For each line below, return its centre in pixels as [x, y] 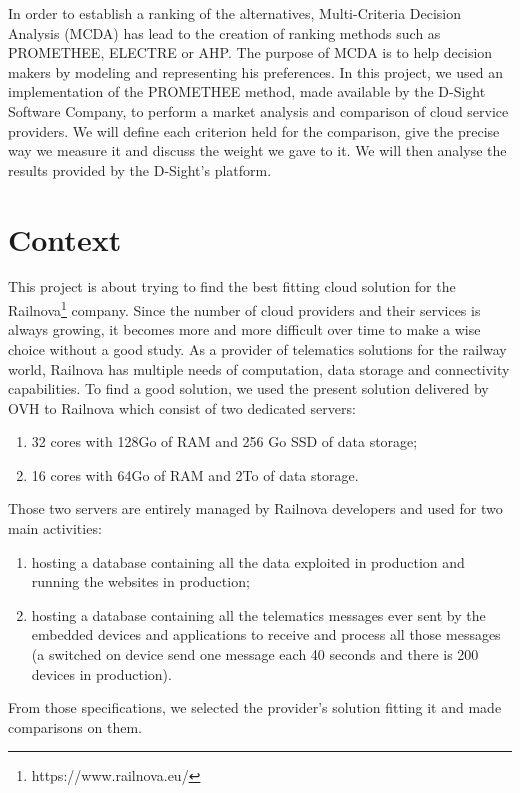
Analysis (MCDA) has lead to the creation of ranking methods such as [224, 32]
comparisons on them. [75, 726]
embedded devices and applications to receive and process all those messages [266, 634]
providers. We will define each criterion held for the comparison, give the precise [254, 130]
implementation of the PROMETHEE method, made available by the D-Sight [247, 91]
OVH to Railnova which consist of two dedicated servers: [182, 407]
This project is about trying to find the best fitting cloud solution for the [232, 286]
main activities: [55, 528]
